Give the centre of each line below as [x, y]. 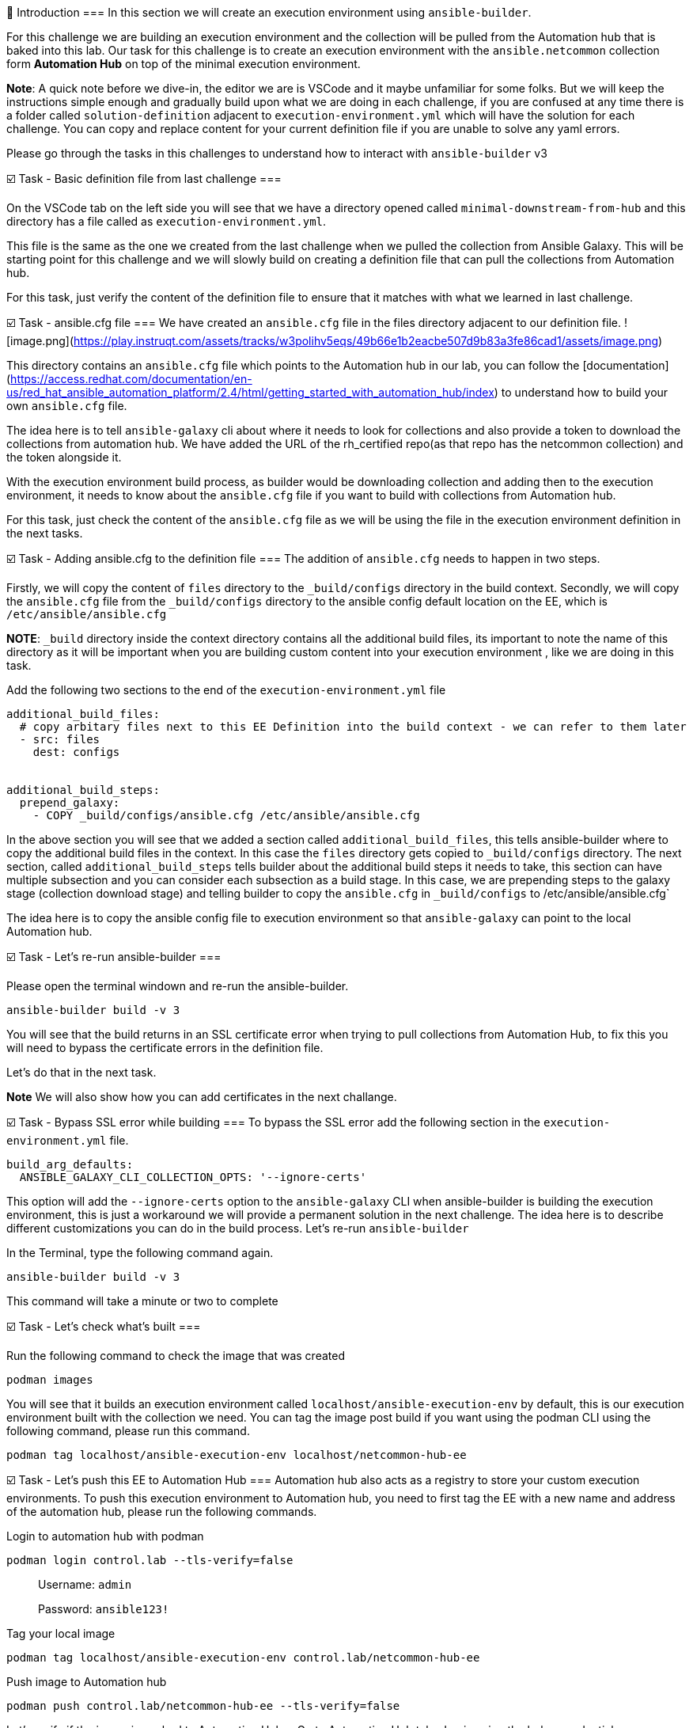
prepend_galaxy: [70, 803]
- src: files [60, 739]
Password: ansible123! [104, 1609]
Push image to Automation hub [87, 1682]
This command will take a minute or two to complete [142, 1301]
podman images [50, 1380]
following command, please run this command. [128, 1431]
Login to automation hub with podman [105, 1536]
